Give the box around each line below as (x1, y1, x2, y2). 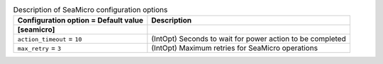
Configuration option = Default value (17, 15, 144, 25)
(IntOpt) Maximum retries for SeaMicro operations (151, 43, 318, 53)
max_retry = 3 (17, 43, 62, 53)
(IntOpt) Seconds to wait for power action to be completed (151, 34, 347, 44)
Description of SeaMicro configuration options (13, 5, 168, 15)
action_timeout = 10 (17, 34, 82, 44)
